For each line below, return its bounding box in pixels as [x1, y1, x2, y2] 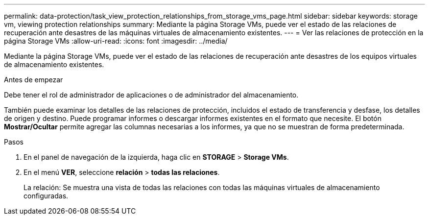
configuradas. [24, 192, 69, 200]
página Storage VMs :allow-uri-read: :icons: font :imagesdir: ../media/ [4, 37, 228, 45]
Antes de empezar [4, 75, 63, 84]
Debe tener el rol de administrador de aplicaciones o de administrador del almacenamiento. [4, 91, 299, 99]
